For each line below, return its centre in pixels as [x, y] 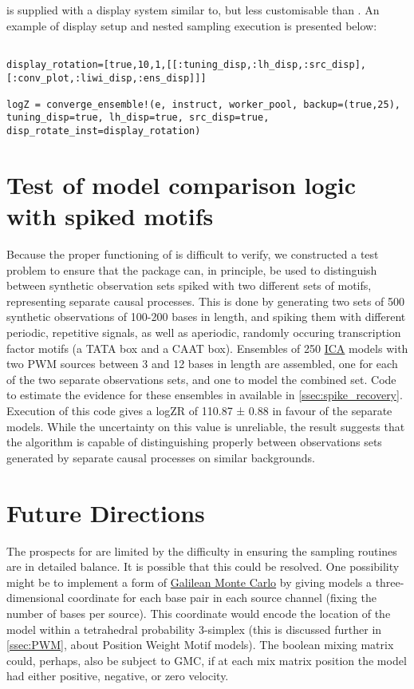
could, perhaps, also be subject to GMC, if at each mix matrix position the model [207, 660]
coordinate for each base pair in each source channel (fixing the [222, 598]
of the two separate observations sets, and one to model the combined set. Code [201, 379]
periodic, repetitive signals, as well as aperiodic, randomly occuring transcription [204, 333]
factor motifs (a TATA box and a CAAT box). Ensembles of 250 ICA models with [207, 348]
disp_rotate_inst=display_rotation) [104, 131]
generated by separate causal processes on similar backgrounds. [161, 457]
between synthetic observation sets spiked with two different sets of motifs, [189, 285]
